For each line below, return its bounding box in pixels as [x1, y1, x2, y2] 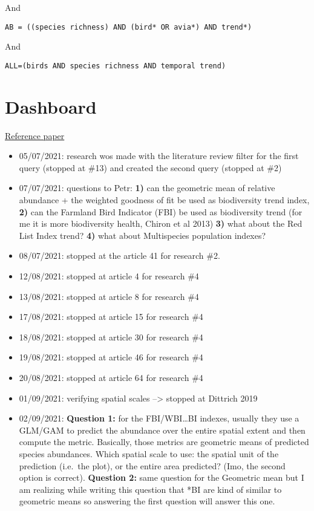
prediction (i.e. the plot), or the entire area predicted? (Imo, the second [19, 459, 286, 472]
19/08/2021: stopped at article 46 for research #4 [19, 351, 203, 363]
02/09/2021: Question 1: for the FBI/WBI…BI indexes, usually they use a [19, 412, 299, 425]
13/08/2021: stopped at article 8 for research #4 [19, 290, 199, 302]
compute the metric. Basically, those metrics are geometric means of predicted [19, 435, 309, 448]
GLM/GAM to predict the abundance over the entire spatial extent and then [19, 423, 306, 436]
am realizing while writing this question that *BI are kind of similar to [19, 483, 282, 495]
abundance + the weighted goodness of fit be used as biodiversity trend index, [19, 194, 310, 206]
